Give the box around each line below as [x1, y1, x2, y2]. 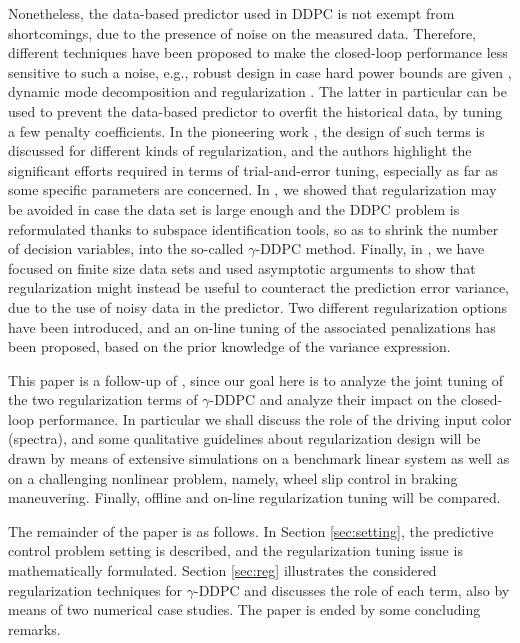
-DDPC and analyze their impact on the [209, 389, 457, 410]
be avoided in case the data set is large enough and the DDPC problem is [8, 198, 460, 219]
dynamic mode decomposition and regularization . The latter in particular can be [8, 81, 507, 102]
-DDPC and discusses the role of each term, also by [193, 579, 510, 600]
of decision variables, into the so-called [8, 238, 244, 259]
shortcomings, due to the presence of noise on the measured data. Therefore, [8, 22, 476, 43]
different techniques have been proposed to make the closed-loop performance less [8, 42, 508, 63]
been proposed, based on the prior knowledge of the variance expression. [8, 336, 451, 357]
